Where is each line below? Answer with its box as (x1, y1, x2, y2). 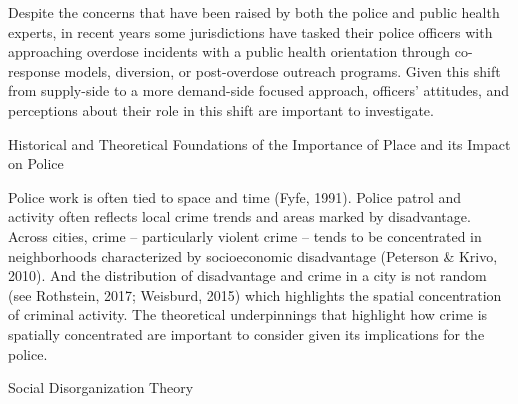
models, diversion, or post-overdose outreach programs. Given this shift (64, 60, 501, 81)
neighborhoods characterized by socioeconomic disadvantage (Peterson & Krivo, (8, 245, 498, 266)
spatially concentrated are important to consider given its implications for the (8, 323, 485, 344)
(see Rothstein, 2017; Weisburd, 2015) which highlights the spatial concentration (8, 284, 502, 305)
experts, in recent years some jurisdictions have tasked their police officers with (8, 21, 493, 42)
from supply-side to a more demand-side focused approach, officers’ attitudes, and (8, 80, 510, 101)
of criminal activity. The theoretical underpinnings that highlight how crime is (8, 304, 488, 325)
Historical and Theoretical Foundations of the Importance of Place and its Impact (8, 133, 511, 154)
